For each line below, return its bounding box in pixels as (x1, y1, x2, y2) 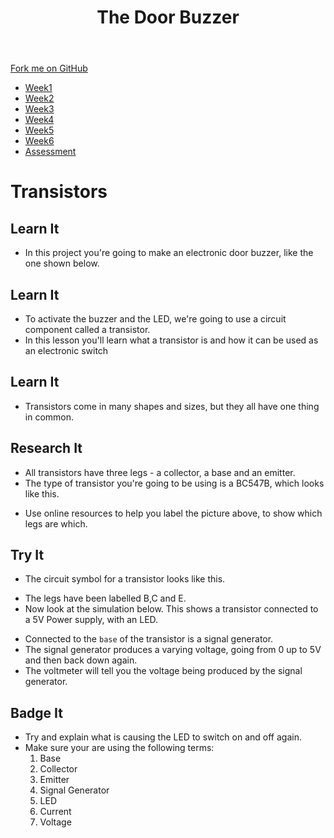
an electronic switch (24, 345, 109, 356)
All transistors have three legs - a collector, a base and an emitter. (24, 466, 296, 478)
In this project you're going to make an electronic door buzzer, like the (24, 247, 314, 259)
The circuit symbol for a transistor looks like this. (24, 573, 226, 585)
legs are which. (24, 517, 88, 530)
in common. (24, 411, 75, 423)
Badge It (10, 704, 63, 721)
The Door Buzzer (96, 6, 240, 29)
